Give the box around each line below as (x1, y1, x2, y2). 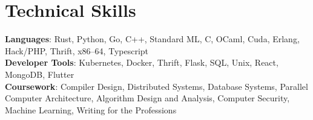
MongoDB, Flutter (5, 68, 74, 80)
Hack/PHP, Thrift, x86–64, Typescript (5, 44, 149, 57)
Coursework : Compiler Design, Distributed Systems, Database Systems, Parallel (5, 80, 308, 92)
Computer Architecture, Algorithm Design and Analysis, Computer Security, (5, 92, 290, 104)
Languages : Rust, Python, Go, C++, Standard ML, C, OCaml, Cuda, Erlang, (5, 33, 300, 45)
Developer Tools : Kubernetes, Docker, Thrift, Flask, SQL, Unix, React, (5, 56, 278, 69)
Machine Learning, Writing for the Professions (5, 103, 177, 116)
